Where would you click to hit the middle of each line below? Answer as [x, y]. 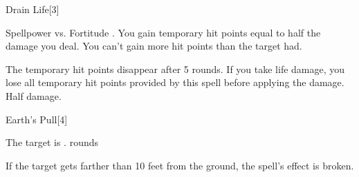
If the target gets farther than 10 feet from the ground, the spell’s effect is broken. [180, 165]
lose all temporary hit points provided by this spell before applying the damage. [175, 82]
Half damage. [34, 95]
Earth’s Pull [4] [37, 119]
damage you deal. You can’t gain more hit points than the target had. [154, 46]
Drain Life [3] [33, 9]
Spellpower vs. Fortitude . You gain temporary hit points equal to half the [163, 32]
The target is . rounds [52, 142]
